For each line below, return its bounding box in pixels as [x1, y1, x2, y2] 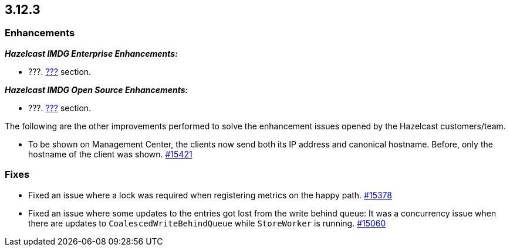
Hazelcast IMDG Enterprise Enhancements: [5, 48, 178, 59]
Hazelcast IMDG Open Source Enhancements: [5, 84, 188, 95]
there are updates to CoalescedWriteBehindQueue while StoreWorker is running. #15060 [28, 218, 386, 228]
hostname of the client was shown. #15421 [28, 149, 192, 159]
